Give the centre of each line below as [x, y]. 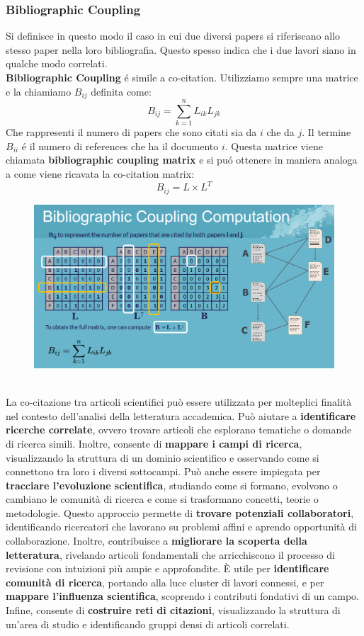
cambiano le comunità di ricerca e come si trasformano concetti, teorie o [162, 499]
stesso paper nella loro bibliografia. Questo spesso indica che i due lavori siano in [181, 49]
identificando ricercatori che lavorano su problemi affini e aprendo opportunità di [181, 527]
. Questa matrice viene [274, 146]
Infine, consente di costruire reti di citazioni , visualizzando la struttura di [173, 610]
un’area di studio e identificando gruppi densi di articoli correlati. [148, 624]
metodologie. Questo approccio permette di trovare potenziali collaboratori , [180, 512]
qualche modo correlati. [57, 63]
